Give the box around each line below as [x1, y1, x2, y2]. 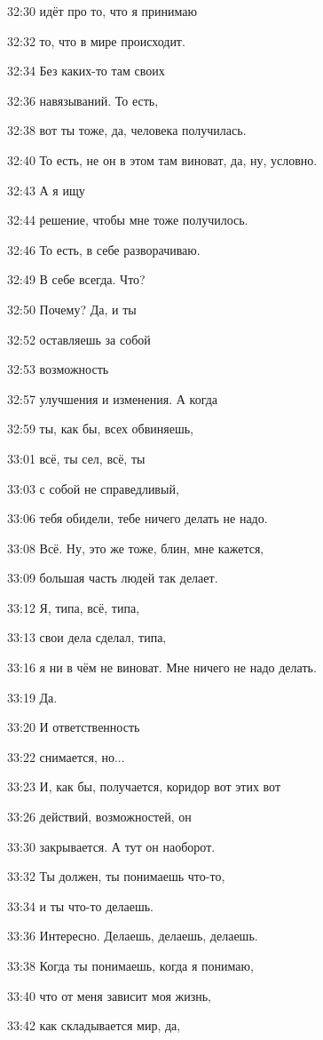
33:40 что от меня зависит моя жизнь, [7, 986, 211, 1004]
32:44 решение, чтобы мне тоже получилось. [7, 210, 248, 229]
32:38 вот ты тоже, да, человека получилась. [7, 121, 247, 139]
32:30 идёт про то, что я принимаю [7, 2, 197, 20]
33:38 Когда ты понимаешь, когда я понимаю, [7, 957, 254, 974]
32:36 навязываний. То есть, [7, 91, 159, 109]
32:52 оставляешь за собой [7, 329, 151, 348]
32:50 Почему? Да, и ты [7, 299, 137, 318]
